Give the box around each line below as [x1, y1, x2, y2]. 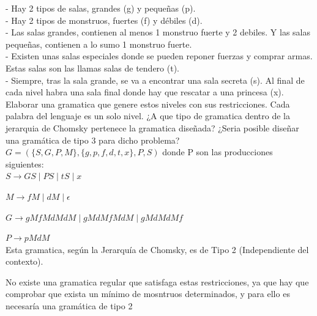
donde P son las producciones [162, 145, 273, 158]
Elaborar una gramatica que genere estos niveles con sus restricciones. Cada [6, 97, 290, 110]
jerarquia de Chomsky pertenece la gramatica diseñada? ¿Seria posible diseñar [6, 121, 299, 134]
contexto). [6, 255, 43, 268]
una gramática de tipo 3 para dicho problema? [6, 133, 180, 146]
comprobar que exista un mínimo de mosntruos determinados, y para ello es [6, 287, 290, 300]
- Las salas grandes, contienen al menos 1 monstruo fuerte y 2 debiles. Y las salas [6, 26, 311, 39]
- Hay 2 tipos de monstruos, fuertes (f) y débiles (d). [6, 13, 203, 26]
